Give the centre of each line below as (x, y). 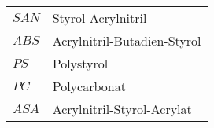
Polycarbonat (89, 86)
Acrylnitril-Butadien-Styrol (127, 40)
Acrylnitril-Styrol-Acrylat (122, 109)
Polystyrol (80, 63)
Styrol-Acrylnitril (100, 18)
